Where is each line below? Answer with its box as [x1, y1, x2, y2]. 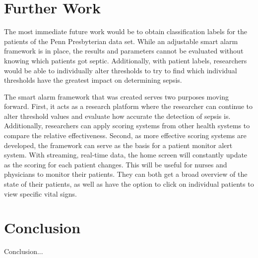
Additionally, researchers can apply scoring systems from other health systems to [4, 120, 250, 131]
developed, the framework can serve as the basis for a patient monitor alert [4, 140, 233, 150]
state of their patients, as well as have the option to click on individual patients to [4, 179, 254, 189]
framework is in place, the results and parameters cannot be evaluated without [4, 46, 244, 56]
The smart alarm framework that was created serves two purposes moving [4, 91, 229, 102]
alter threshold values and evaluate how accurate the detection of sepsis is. [4, 110, 231, 121]
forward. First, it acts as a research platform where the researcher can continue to [4, 101, 253, 111]
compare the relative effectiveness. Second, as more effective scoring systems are [4, 130, 247, 141]
